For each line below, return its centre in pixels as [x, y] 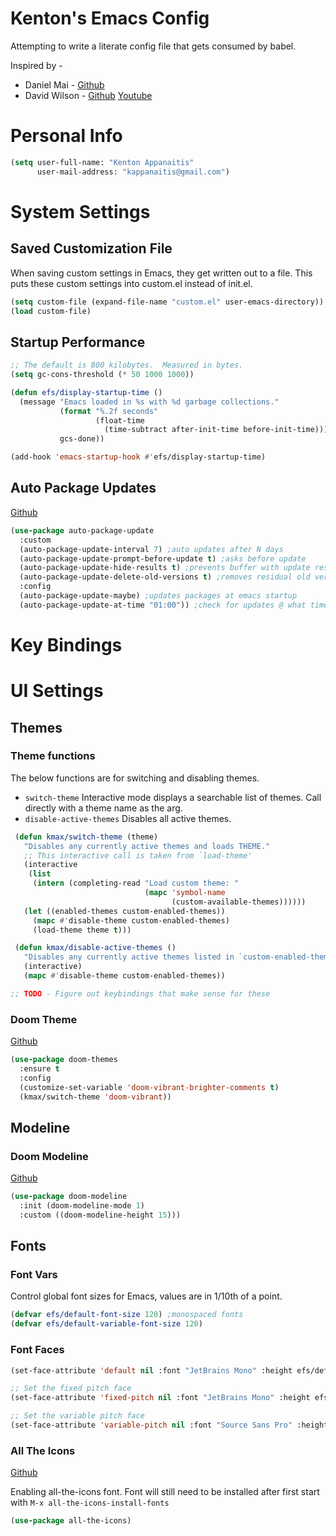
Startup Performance [78, 342]
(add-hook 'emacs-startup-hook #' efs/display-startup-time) [138, 457]
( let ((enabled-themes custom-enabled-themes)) [124, 911]
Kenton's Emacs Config [110, 18]
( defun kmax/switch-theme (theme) [86, 837]
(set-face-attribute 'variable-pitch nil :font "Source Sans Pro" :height [169, 1425]
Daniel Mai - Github [64, 84]
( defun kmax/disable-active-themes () [95, 948]
